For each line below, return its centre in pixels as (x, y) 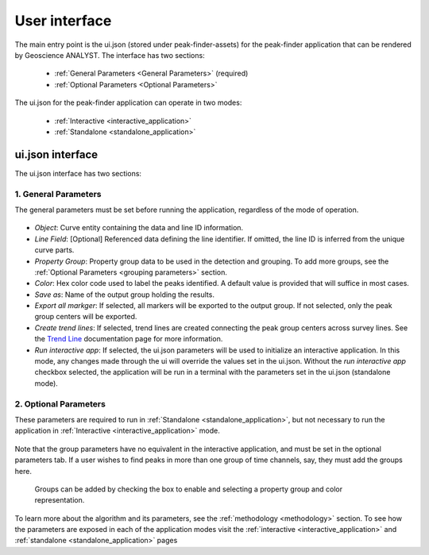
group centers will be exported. (86, 317)
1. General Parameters (58, 194)
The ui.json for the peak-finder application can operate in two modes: (128, 102)
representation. (60, 500)
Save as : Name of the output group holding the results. (124, 295)
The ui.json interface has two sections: (78, 173)
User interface (63, 21)
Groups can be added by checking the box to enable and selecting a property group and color (189, 489)
